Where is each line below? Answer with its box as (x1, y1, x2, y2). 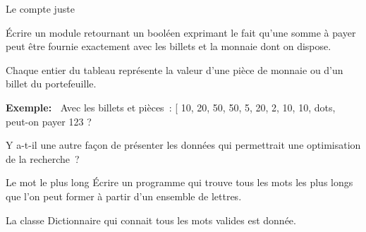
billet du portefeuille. (6, 76, 97, 91)
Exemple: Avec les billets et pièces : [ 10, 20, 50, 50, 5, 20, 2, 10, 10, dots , (6, 99, 336, 114)
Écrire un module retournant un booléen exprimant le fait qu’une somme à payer (6, 25, 356, 39)
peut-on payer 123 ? (6, 114, 92, 128)
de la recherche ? (6, 151, 80, 166)
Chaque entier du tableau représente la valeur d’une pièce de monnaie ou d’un (6, 62, 343, 77)
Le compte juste (6, 1, 75, 16)
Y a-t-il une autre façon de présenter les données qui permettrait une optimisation (6, 138, 361, 152)
